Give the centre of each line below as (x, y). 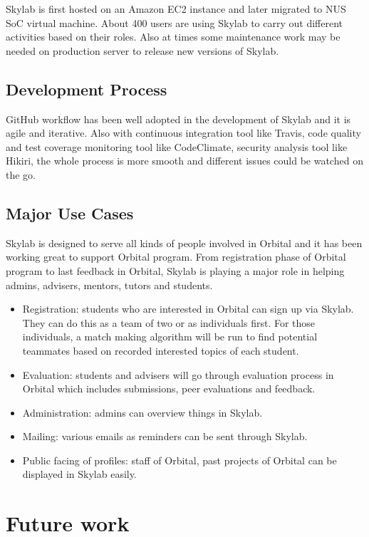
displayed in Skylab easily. (79, 474)
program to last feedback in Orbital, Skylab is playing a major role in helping (175, 270)
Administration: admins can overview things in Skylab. (142, 412)
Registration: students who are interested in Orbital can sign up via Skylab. (188, 309)
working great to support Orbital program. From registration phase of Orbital (176, 257)
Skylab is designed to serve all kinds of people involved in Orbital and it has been (184, 243)
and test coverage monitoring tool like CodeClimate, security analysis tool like (177, 146)
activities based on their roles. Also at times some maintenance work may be (173, 37)
